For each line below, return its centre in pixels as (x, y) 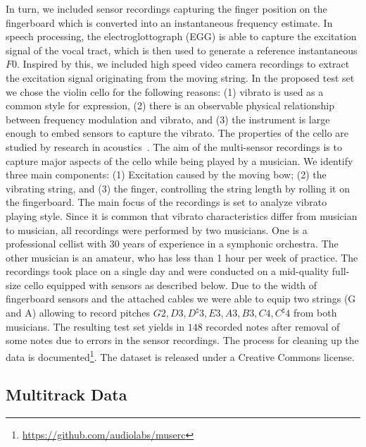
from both (315, 313)
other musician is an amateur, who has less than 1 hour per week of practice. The (182, 257)
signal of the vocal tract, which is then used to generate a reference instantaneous (182, 50)
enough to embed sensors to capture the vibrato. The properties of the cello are (177, 133)
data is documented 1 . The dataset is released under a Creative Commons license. (180, 355)
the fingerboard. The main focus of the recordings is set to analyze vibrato (166, 202)
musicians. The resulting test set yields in (95, 326)
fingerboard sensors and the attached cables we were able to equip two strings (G (181, 299)
